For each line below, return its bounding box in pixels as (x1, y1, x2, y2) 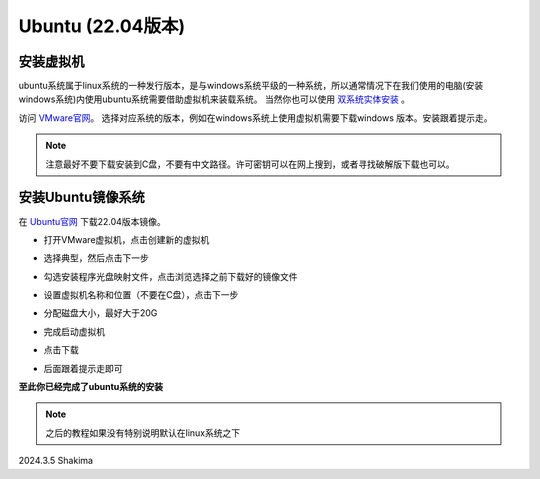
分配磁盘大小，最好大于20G (43, 307, 158, 319)
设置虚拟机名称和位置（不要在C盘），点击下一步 (43, 289, 239, 301)
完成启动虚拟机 (43, 325, 105, 337)
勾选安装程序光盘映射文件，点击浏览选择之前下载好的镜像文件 (43, 270, 298, 282)
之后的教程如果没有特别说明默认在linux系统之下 (45, 426, 240, 439)
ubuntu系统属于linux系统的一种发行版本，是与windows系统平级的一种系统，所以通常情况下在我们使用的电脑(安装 (18, 80, 484, 92)
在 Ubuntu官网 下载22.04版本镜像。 (18, 215, 166, 227)
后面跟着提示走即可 (43, 362, 123, 374)
